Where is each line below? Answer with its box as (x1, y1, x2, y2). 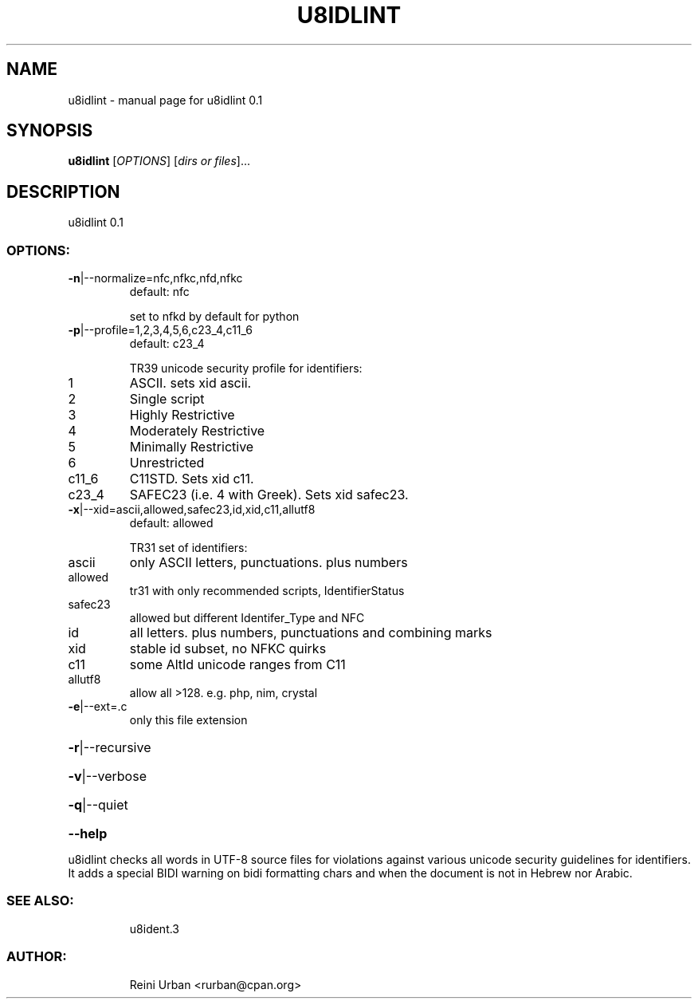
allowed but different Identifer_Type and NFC (129, 611, 365, 625)
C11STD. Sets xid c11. (129, 471, 254, 487)
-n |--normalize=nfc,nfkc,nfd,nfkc (68, 271, 243, 286)
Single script (129, 391, 205, 408)
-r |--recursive (68, 739, 151, 756)
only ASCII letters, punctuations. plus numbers (129, 554, 408, 571)
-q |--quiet (68, 797, 128, 814)
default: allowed (129, 516, 214, 530)
